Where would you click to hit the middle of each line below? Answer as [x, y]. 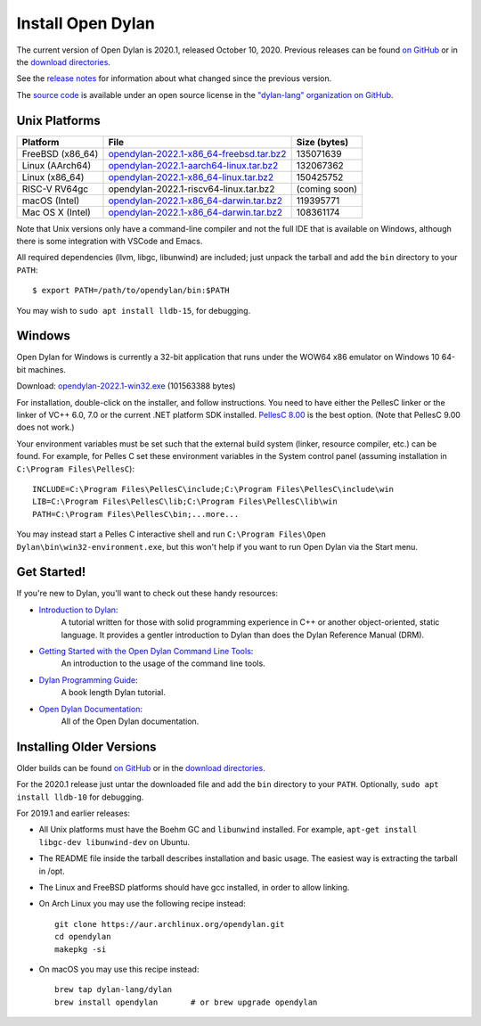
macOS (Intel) [51, 201]
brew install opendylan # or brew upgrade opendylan [186, 1002]
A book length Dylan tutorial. [114, 693]
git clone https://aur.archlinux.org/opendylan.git [170, 924]
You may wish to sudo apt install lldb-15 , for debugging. [134, 310]
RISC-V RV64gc [55, 189]
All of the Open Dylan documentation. [130, 721]
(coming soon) [327, 189]
